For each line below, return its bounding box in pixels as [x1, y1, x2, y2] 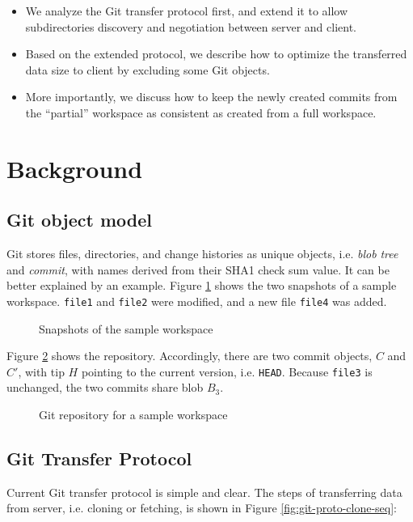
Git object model [6, 207, 152, 232]
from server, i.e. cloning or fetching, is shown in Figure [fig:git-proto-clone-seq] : [6, 499, 397, 516]
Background [6, 151, 143, 185]
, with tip [18, 363, 65, 380]
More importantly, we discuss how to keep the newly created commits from [25, 88, 398, 105]
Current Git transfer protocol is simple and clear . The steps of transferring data [6, 483, 402, 500]
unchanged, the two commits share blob [6, 379, 204, 396]
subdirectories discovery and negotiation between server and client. [25, 18, 357, 35]
